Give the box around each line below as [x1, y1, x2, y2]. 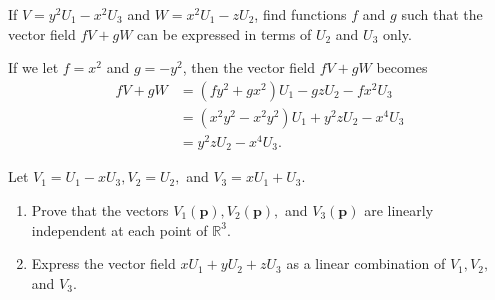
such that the [401, 4, 483, 24]
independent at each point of [31, 219, 208, 240]
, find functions [254, 4, 347, 24]
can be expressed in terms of [137, 23, 312, 44]
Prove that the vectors [31, 200, 169, 220]
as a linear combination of [286, 253, 446, 274]
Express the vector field [31, 253, 176, 274]
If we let [8, 57, 59, 78]
